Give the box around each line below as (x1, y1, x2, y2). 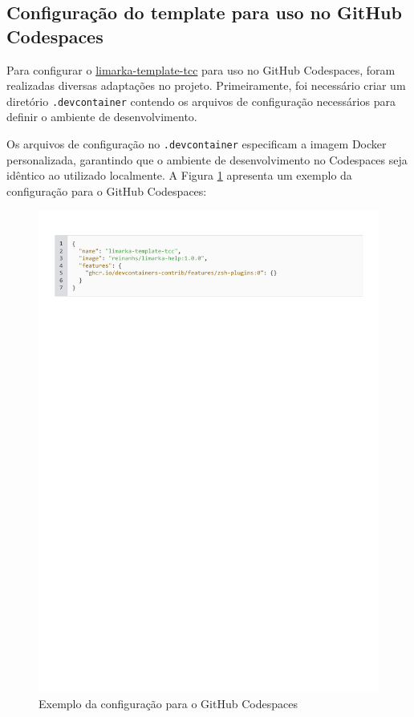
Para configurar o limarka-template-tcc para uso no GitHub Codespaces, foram (6, 61, 396, 78)
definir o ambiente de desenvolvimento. (6, 108, 197, 125)
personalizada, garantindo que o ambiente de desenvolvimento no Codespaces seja (6, 151, 408, 168)
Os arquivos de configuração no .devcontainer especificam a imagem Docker (6, 136, 387, 152)
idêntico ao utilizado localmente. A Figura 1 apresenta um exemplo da (6, 167, 352, 184)
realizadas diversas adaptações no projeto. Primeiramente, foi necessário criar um (6, 77, 406, 94)
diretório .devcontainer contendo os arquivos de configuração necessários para (6, 92, 396, 109)
